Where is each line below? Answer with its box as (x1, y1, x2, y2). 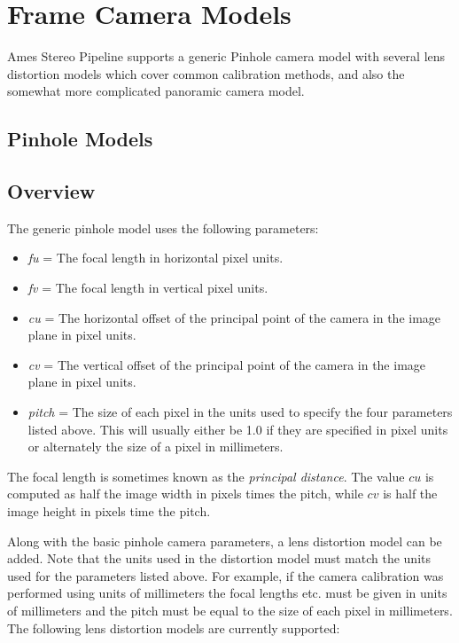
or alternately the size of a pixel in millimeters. (27, 437, 284, 456)
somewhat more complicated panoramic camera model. (7, 82, 305, 100)
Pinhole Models (7, 125, 153, 153)
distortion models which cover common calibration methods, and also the (7, 64, 405, 82)
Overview (7, 177, 96, 205)
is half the (383, 484, 438, 503)
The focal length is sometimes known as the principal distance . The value (7, 467, 405, 485)
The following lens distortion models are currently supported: (7, 618, 340, 637)
